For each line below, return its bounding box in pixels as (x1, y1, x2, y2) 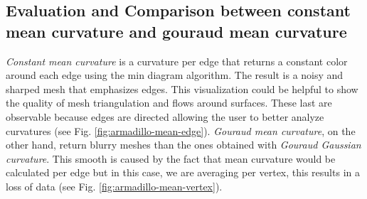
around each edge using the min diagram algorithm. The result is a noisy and (6, 68, 344, 82)
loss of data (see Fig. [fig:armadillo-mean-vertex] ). (6, 178, 223, 193)
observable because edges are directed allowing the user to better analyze (6, 109, 324, 124)
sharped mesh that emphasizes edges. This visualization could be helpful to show (6, 81, 358, 96)
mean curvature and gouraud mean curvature (6, 20, 347, 42)
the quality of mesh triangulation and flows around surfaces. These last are (6, 95, 332, 110)
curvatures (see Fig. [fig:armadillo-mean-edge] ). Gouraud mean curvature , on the (6, 123, 356, 138)
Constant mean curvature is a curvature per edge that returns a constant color (6, 53, 348, 68)
